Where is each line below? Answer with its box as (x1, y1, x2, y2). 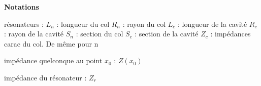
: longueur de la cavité (178, 18, 247, 29)
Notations (4, 2, 39, 12)
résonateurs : (4, 18, 44, 29)
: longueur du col (56, 18, 110, 29)
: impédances (210, 28, 251, 39)
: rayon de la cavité (4, 28, 64, 39)
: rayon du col (122, 18, 166, 29)
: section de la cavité (135, 28, 199, 39)
